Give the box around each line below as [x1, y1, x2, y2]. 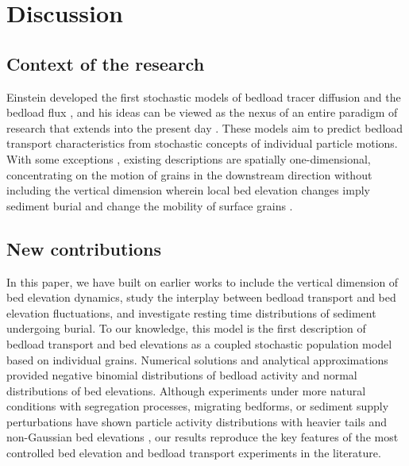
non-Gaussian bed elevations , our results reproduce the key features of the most [6, 429, 399, 445]
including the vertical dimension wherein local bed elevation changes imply [6, 182, 370, 198]
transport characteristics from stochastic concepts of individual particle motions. [6, 135, 398, 152]
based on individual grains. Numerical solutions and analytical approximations [6, 351, 388, 368]
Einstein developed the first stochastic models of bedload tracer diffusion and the [6, 88, 401, 105]
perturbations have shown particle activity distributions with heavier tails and [6, 413, 387, 429]
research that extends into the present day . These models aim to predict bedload [6, 119, 403, 136]
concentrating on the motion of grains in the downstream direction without [6, 166, 372, 183]
